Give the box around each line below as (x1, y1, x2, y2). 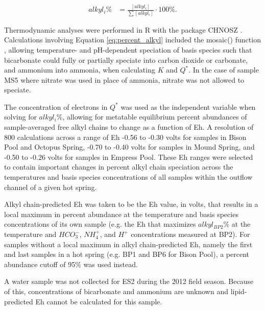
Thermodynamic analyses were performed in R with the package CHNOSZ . (4, 24, 243, 35)
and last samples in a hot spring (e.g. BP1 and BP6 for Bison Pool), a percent (4, 249, 250, 259)
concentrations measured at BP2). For (131, 229, 250, 239)
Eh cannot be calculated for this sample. (35, 296, 162, 306)
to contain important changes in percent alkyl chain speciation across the (4, 161, 233, 172)
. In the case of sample (188, 64, 259, 75)
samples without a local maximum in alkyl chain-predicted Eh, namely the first (4, 239, 253, 249)
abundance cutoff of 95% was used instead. (4, 258, 138, 269)
